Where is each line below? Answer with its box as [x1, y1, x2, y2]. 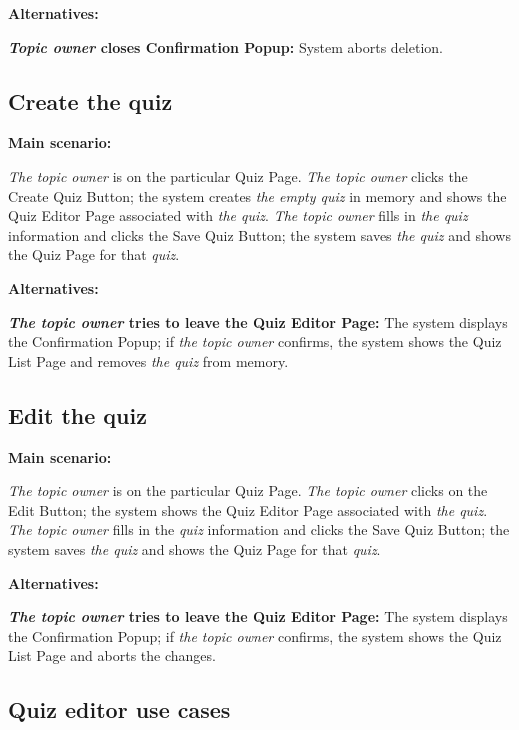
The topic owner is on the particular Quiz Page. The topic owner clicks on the [8, 480, 488, 501]
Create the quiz [8, 85, 173, 116]
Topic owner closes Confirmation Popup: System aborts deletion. [8, 36, 443, 57]
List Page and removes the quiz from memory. [8, 350, 289, 371]
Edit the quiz [8, 399, 147, 430]
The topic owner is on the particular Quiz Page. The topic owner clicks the [8, 165, 468, 186]
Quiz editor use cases [8, 694, 231, 725]
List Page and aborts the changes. [8, 645, 216, 666]
